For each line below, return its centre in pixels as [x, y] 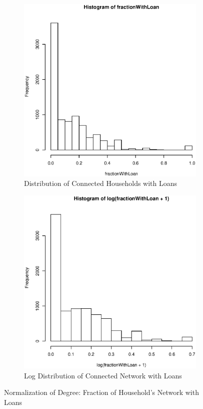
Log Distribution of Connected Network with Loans [103, 375]
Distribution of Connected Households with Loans [101, 183]
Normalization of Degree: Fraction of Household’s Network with [101, 392]
